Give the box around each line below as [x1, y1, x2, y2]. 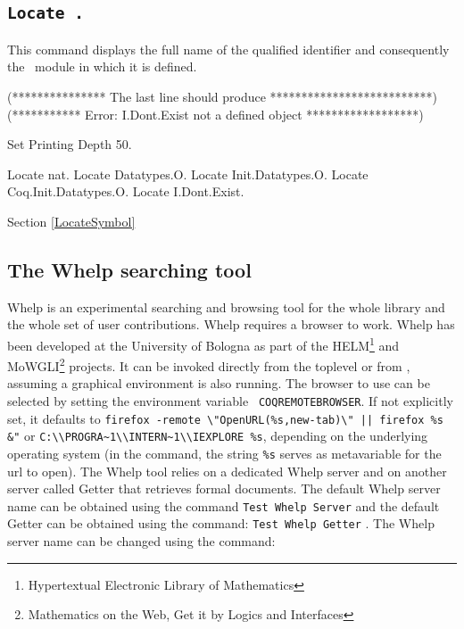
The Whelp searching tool [7, 255, 252, 283]
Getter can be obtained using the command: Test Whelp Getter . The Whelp [7, 514, 435, 533]
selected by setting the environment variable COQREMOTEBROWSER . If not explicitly [7, 392, 453, 410]
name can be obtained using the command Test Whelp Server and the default [7, 496, 440, 515]
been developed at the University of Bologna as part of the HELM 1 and [7, 333, 400, 354]
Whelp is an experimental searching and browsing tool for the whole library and [7, 297, 445, 316]
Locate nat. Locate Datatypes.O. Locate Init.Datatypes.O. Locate [7, 164, 369, 183]
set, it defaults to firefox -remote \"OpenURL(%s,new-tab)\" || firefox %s [7, 409, 443, 427]
